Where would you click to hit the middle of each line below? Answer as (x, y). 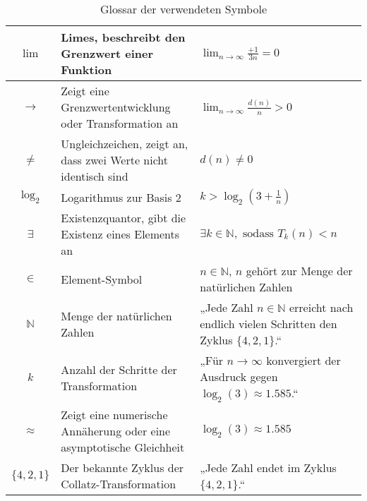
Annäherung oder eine (116, 431)
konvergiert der (303, 360)
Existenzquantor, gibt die (124, 218)
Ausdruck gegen (239, 376)
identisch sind (95, 176)
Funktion (86, 70)
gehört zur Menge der (299, 271)
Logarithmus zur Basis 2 (121, 197)
